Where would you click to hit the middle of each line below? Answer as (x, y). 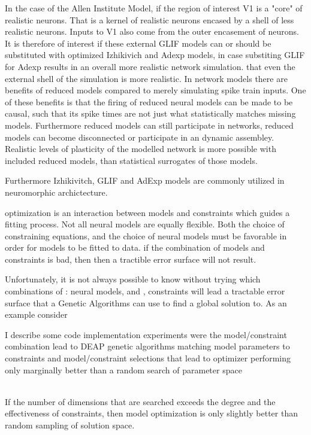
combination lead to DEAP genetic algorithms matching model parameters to (147, 346)
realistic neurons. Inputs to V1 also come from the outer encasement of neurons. (152, 31)
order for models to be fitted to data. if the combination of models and (135, 247)
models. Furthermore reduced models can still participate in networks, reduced (149, 125)
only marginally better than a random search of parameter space (123, 369)
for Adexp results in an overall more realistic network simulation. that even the (150, 66)
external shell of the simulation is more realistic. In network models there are (146, 78)
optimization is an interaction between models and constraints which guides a (147, 212)
